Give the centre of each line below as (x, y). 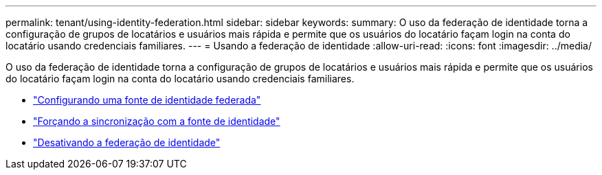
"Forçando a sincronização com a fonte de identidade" (157, 121)
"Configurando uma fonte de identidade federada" (147, 100)
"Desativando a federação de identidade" (127, 142)
